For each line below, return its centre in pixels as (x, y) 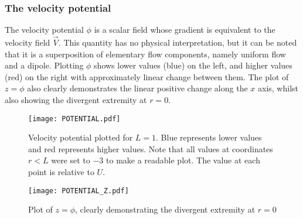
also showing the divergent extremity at (76, 100)
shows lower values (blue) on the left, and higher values (193, 65)
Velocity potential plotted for (81, 137)
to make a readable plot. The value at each (183, 160)
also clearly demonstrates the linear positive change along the (137, 88)
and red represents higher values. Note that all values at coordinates (151, 148)
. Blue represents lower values (209, 137)
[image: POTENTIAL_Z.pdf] (79, 191)
